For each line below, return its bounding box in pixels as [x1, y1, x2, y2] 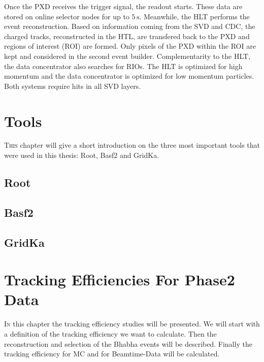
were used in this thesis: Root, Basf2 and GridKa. [4, 150, 159, 160]
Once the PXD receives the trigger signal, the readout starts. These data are [4, 1, 243, 11]
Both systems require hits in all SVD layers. [4, 80, 141, 91]
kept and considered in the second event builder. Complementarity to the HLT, [4, 50, 251, 61]
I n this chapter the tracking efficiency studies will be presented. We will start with [4, 318, 260, 329]
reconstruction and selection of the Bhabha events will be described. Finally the [4, 338, 252, 349]
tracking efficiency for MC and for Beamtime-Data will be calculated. [4, 348, 220, 359]
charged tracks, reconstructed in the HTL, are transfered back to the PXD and [4, 30, 250, 41]
